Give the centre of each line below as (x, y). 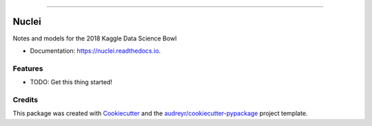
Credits (25, 99)
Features (28, 68)
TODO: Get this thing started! (71, 82)
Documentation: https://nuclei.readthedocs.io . (95, 51)
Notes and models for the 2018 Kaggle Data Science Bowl (95, 38)
